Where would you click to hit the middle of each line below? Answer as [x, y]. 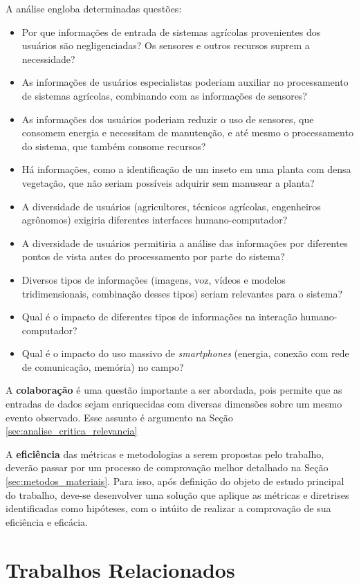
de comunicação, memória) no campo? [103, 366]
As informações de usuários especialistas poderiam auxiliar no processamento [185, 82]
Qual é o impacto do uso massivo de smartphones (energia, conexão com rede [185, 353]
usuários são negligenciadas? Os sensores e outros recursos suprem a [166, 45]
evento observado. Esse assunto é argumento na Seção [119, 417]
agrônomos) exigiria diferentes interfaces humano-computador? [155, 220]
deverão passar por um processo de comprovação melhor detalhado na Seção [167, 467]
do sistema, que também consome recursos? [114, 146]
